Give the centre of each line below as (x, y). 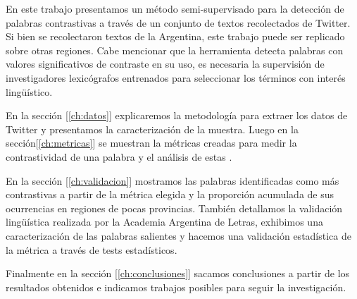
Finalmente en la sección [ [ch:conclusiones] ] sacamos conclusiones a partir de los (178, 273)
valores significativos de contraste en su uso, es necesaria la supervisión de (165, 64)
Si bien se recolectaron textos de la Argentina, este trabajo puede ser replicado (175, 36)
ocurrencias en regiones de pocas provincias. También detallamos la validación (174, 208)
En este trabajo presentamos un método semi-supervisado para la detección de (175, 8)
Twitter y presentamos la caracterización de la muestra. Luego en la (152, 129)
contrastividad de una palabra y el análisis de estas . (119, 156)
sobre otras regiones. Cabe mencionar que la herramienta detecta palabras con (175, 50)
